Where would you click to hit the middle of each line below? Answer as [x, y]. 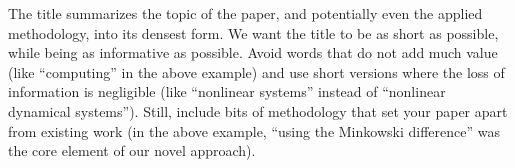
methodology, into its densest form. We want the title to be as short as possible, [253, 32]
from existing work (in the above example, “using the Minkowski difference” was [254, 130]
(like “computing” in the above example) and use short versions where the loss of [256, 71]
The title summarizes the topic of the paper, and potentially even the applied [245, 13]
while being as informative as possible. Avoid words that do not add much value [253, 52]
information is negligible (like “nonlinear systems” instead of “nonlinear [227, 91]
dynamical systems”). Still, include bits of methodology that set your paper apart [258, 110]
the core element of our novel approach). [132, 150]
